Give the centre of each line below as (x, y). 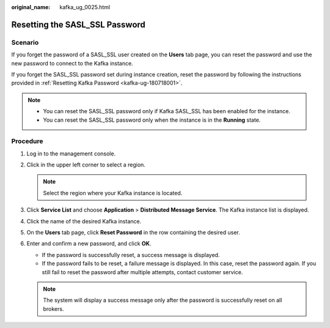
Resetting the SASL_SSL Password (79, 24)
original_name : (31, 7)
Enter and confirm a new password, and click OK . (89, 244)
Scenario (25, 42)
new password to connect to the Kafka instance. (72, 63)
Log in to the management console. (71, 154)
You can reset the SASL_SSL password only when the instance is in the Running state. (152, 120)
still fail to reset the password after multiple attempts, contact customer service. (142, 272)
